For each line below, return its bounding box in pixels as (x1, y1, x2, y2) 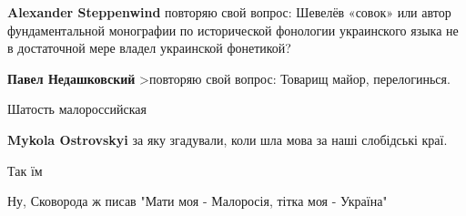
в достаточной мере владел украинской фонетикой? (7, 38, 291, 57)
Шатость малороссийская (7, 99, 147, 118)
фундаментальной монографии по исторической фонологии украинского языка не (7, 20, 459, 39)
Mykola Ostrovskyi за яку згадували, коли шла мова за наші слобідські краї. (7, 129, 448, 149)
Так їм (7, 160, 43, 180)
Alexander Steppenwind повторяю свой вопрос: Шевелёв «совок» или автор (7, 3, 451, 21)
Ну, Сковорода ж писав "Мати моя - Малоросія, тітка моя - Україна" (7, 191, 388, 211)
